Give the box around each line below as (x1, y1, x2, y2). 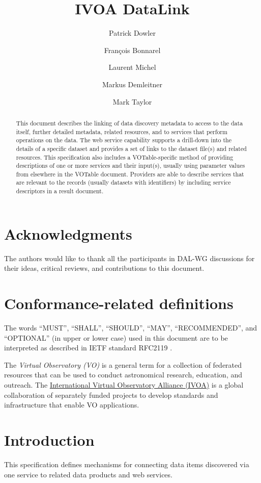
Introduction (4, 429, 95, 450)
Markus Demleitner (102, 79, 163, 89)
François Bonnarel (104, 44, 161, 55)
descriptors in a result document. (16, 187, 104, 195)
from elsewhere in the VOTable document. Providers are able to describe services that (16, 169, 244, 178)
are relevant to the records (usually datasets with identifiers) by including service (16, 178, 231, 187)
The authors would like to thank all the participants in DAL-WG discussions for (4, 252, 255, 263)
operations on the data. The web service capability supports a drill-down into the (16, 136, 231, 144)
